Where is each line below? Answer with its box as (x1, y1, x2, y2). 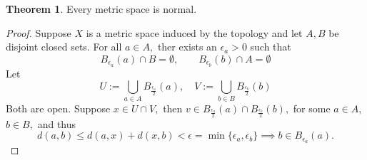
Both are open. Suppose (6, 100, 111, 115)
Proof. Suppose (6, 25, 71, 40)
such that (250, 39, 291, 54)
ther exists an (157, 39, 217, 54)
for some (293, 100, 331, 115)
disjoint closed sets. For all (6, 39, 122, 54)
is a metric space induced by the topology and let (86, 25, 303, 40)
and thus (37, 116, 76, 131)
